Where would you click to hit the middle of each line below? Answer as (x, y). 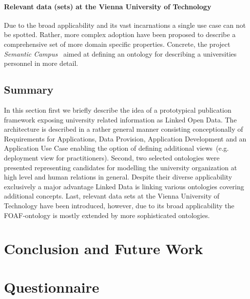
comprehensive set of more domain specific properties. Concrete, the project (117, 44)
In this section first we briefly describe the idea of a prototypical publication (118, 110)
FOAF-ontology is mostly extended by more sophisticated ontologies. (107, 215)
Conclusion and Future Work (104, 249)
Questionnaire (52, 287)
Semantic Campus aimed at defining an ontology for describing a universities (120, 53)
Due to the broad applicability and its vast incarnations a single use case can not (125, 25)
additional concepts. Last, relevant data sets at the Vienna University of (112, 196)
